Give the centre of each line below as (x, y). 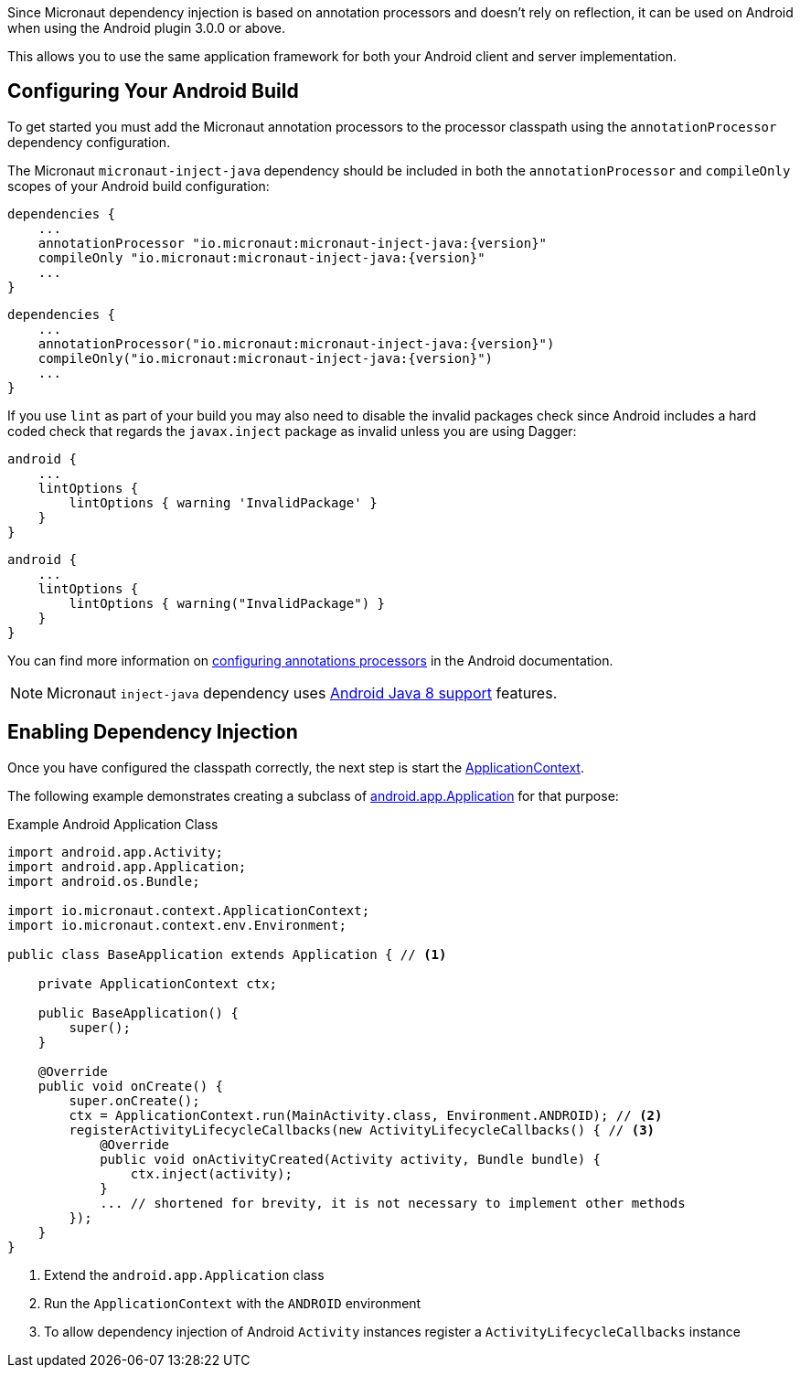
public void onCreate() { (131, 1086)
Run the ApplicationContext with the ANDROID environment (233, 1303)
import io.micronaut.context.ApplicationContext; (189, 910)
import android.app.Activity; (116, 852)
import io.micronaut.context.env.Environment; (177, 925)
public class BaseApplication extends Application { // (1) (227, 954)
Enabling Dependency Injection (153, 732)
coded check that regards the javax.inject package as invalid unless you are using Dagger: (292, 431)
